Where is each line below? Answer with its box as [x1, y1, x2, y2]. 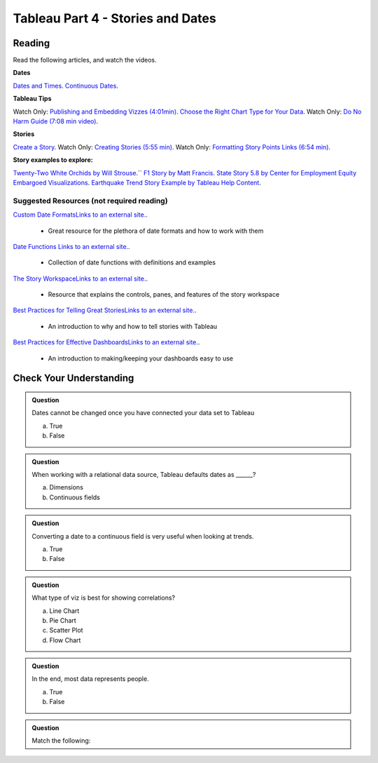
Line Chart [49, 607, 80, 615]
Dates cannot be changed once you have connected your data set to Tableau [31, 409, 255, 417]
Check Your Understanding [13, 372, 134, 384]
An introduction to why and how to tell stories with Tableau [48, 322, 218, 330]
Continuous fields [49, 493, 101, 501]
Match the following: [31, 736, 91, 745]
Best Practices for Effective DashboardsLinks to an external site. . [13, 338, 200, 346]
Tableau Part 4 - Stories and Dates [13, 11, 216, 26]
